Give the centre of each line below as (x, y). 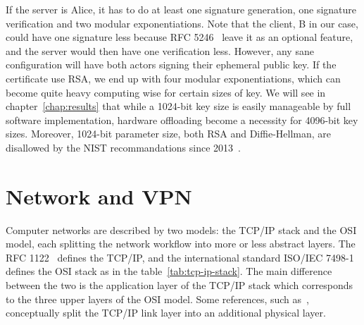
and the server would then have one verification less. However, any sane (160, 50)
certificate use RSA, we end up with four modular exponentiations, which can (173, 78)
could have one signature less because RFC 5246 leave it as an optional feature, (180, 37)
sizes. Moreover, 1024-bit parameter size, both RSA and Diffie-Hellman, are (168, 134)
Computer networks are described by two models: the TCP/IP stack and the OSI (181, 229)
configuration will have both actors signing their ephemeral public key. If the (171, 65)
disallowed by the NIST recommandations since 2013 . (123, 147)
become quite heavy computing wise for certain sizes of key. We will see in (166, 92)
